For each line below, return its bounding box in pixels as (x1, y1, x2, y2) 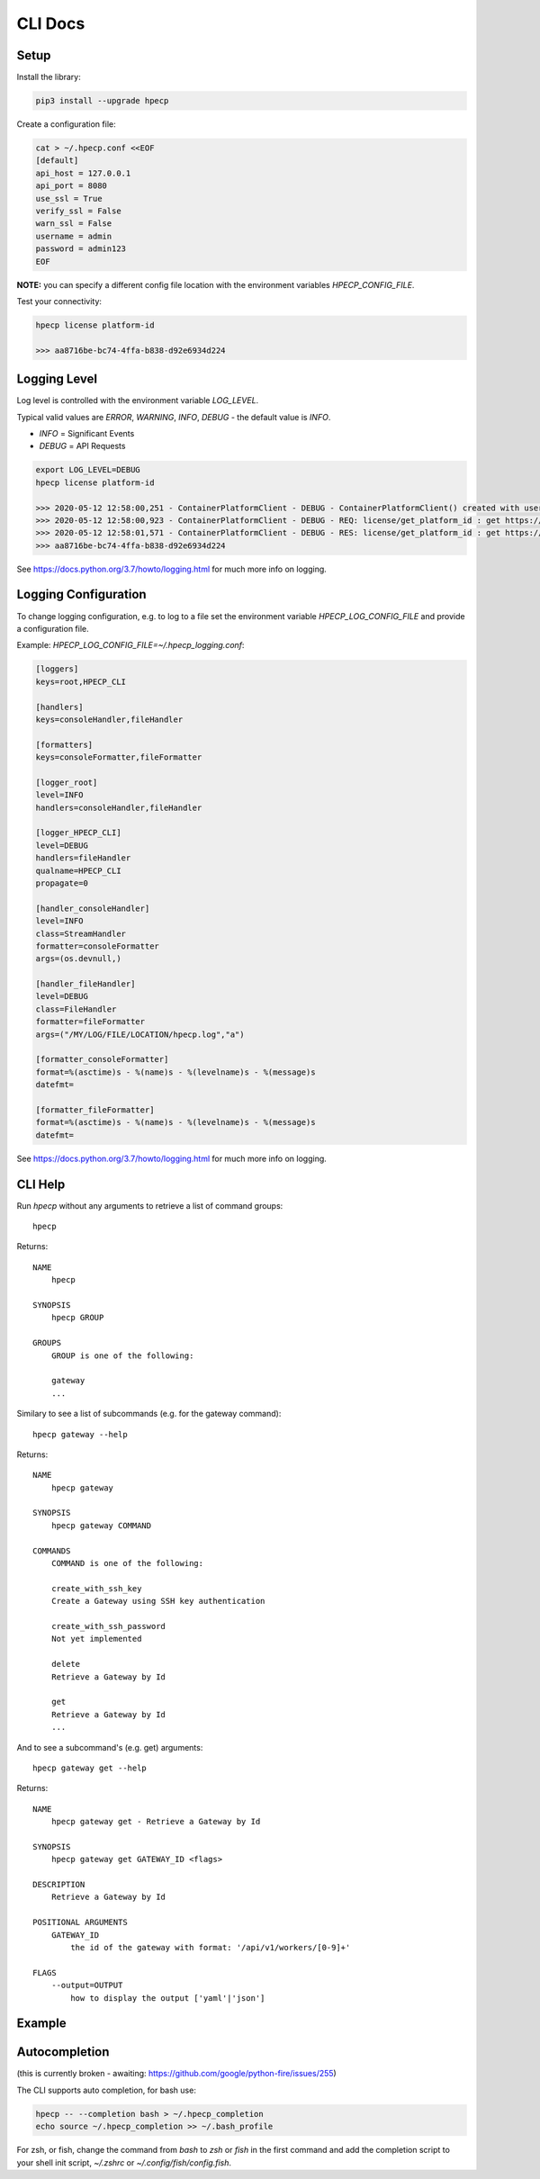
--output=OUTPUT (50, 1980, 123, 1991)
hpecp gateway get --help (32, 1762, 148, 1773)
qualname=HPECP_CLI (35, 865, 121, 876)
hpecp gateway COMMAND (50, 1520, 152, 1530)
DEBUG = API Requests (39, 441, 126, 452)
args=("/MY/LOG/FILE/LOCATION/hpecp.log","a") (35, 1029, 245, 1040)
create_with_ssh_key (50, 1583, 142, 1593)
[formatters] (35, 739, 94, 750)
